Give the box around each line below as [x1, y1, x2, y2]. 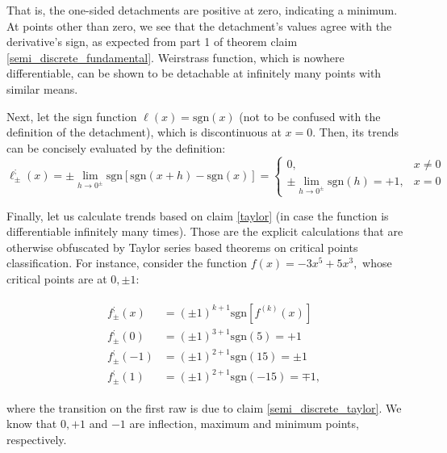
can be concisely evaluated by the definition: [6, 139, 226, 156]
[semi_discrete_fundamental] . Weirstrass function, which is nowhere [6, 48, 345, 65]
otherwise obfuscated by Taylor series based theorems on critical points [6, 238, 358, 255]
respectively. [6, 430, 67, 447]
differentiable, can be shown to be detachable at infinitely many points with [6, 65, 382, 82]
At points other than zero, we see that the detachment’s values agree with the [6, 17, 392, 34]
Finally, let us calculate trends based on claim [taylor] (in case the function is [6, 207, 389, 224]
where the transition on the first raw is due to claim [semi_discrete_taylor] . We [6, 399, 402, 416]
